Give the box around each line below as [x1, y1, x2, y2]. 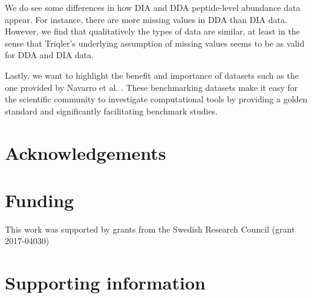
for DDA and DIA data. [5, 48, 94, 61]
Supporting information [5, 270, 206, 295]
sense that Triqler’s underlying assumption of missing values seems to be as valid [5, 36, 305, 49]
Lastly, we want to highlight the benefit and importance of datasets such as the [5, 68, 299, 81]
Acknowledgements [5, 140, 166, 165]
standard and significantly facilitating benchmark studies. [5, 104, 218, 117]
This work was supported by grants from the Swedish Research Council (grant [5, 222, 295, 235]
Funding [5, 187, 74, 212]
